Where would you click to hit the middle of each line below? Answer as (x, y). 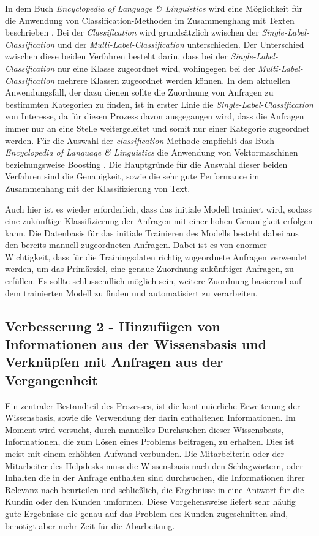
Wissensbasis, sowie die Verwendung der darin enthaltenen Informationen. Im (150, 417)
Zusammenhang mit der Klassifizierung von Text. (98, 188)
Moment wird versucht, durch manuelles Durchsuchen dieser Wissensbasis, (144, 429)
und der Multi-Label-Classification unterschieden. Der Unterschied (181, 44)
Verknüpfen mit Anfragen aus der (114, 362)
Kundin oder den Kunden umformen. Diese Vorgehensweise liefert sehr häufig (150, 501)
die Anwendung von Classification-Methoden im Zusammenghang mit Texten (150, 20)
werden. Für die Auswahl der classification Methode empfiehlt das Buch (140, 140)
